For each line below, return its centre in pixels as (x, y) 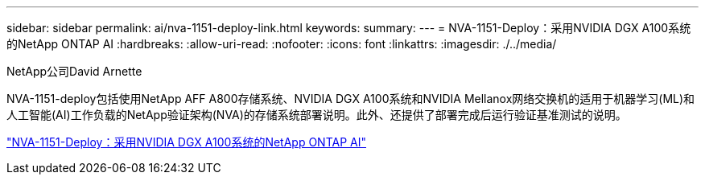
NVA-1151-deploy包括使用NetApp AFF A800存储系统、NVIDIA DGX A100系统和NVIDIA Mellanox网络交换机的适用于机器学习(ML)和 (351, 99)
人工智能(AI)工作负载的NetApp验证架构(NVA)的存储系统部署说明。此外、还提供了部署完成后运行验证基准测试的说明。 (317, 115)
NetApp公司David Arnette (74, 71)
